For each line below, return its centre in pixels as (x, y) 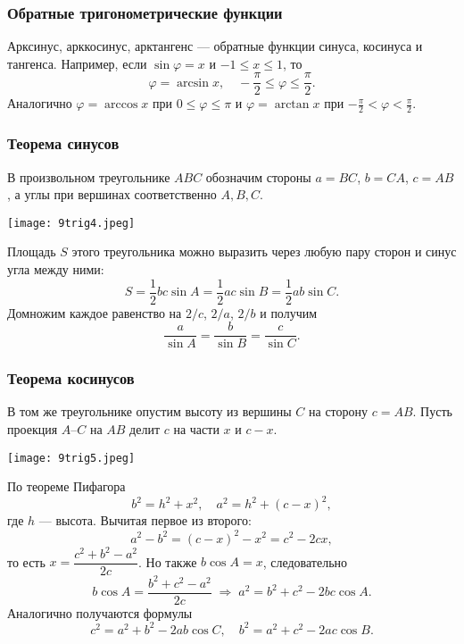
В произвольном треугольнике (89, 176)
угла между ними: (56, 268)
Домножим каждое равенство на (95, 312)
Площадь (32, 251)
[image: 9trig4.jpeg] (71, 223)
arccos (121, 105)
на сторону (339, 411)
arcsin (193, 83)
